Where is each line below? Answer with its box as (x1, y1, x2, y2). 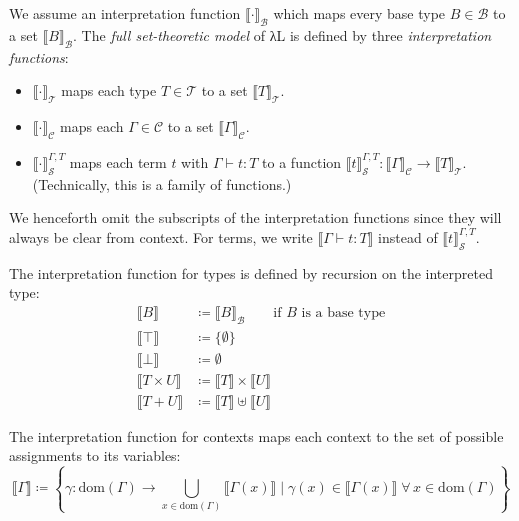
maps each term (69, 151, 167, 172)
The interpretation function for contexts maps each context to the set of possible (9, 425, 504, 446)
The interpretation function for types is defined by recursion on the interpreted (9, 262, 493, 283)
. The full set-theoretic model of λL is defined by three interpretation (73, 24, 492, 45)
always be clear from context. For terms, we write (9, 226, 313, 247)
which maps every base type (273, 3, 446, 23)
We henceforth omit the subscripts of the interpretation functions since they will (9, 207, 502, 228)
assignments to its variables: (9, 445, 181, 466)
